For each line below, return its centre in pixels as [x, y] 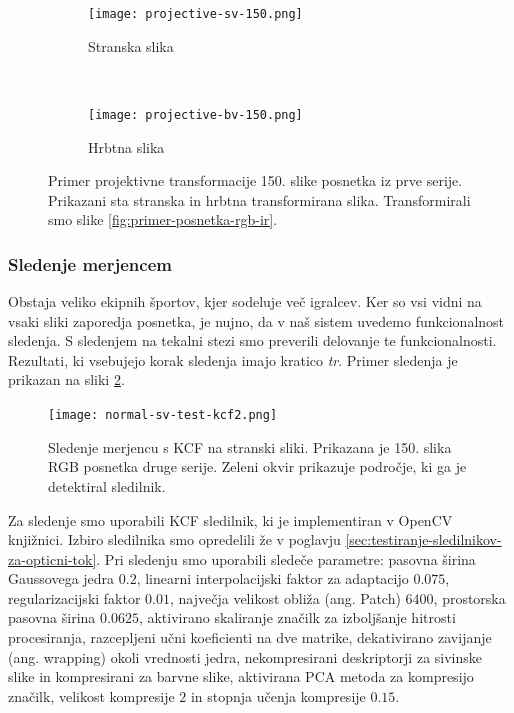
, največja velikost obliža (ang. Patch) [285, 597]
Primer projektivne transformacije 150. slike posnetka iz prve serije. [255, 180]
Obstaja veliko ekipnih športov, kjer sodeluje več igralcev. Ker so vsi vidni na [245, 301]
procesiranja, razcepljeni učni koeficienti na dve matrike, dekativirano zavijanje [250, 637]
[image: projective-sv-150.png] [195, 14]
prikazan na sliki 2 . [66, 379]
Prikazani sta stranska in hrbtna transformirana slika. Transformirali [259, 199]
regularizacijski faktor [74, 597]
